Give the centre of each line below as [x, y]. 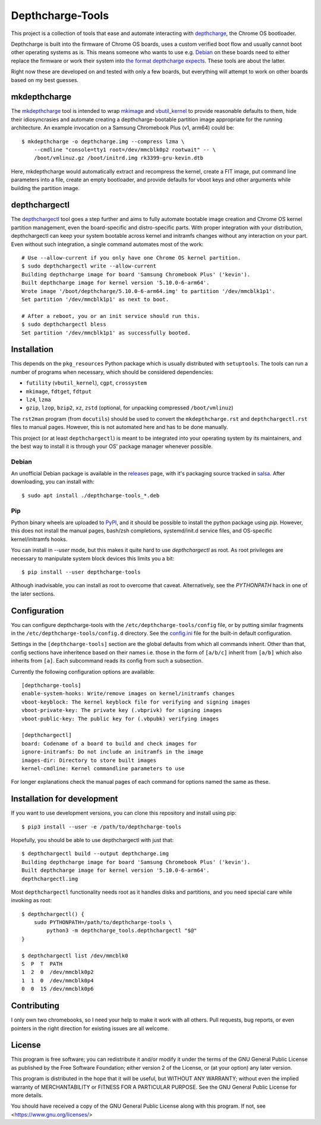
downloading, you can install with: [53, 482]
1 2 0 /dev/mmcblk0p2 [58, 972]
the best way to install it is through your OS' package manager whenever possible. [112, 446]
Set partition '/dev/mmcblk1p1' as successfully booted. [106, 333]
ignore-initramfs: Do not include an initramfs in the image [112, 752]
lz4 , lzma [38, 399]
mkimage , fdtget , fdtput [59, 391]
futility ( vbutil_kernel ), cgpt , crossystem [86, 383]
